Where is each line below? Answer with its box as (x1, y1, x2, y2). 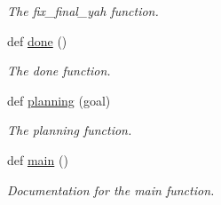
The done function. (7, 61, 111, 80)
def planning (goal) (7, 91, 111, 109)
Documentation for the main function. (7, 180, 215, 199)
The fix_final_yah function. (7, 2, 159, 20)
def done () (7, 31, 67, 50)
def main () (7, 150, 68, 169)
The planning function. (7, 121, 132, 139)
